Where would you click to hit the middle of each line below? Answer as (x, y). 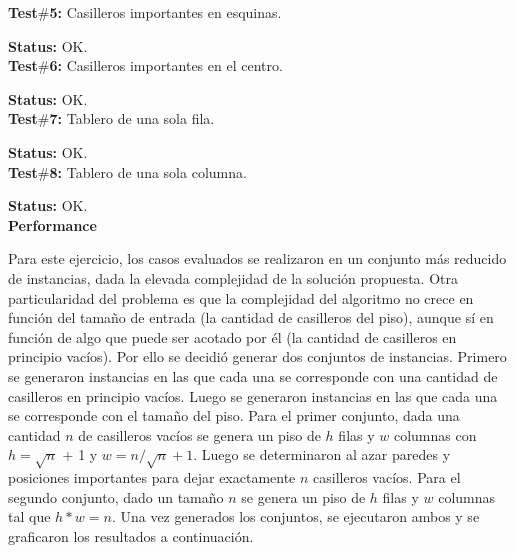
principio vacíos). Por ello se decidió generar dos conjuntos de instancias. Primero (257, 356)
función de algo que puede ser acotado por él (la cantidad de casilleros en (232, 336)
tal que (29, 516)
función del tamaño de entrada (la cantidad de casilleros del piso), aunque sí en (251, 317)
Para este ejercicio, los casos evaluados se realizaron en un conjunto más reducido (257, 258)
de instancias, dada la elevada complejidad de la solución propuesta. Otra (233, 277)
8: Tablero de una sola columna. (148, 171)
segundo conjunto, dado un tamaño (116, 496)
